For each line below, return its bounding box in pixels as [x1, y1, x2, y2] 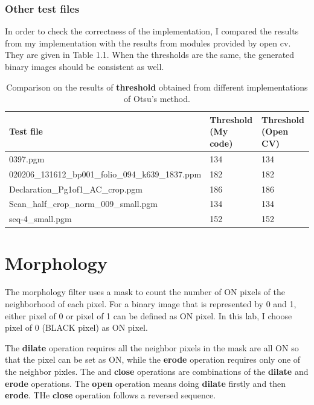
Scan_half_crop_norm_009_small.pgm [9, 197, 158, 210]
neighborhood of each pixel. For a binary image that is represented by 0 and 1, [5, 298, 296, 310]
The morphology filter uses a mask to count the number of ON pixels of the [5, 285, 285, 298]
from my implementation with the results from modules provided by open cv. [5, 36, 291, 49]
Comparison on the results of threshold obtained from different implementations [6, 80, 308, 93]
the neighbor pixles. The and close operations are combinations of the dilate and [5, 365, 309, 377]
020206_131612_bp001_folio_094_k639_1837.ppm [9, 167, 202, 180]
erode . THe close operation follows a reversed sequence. [5, 389, 216, 401]
